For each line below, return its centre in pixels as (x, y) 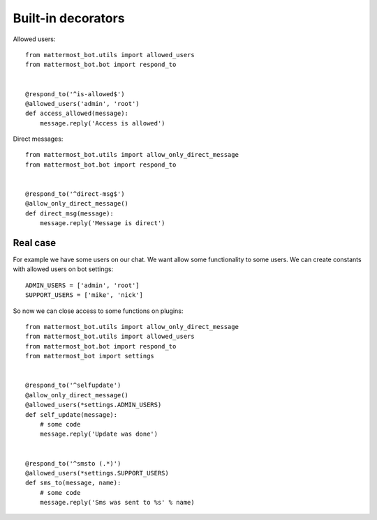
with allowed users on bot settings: (63, 269)
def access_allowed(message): (77, 114)
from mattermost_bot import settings (90, 356)
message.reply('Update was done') (99, 434)
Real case (35, 243)
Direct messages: (38, 139)
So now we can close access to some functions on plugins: (98, 311)
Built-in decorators (69, 18)
